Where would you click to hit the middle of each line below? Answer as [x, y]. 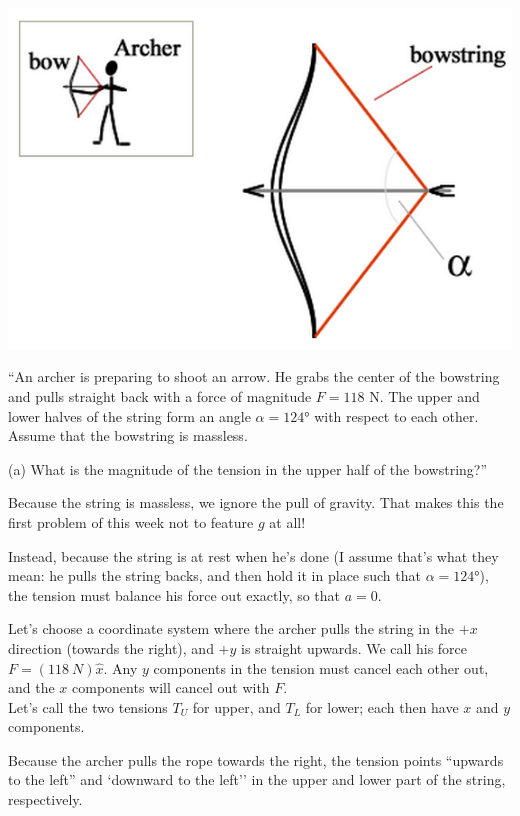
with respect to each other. [396, 415]
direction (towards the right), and [111, 647]
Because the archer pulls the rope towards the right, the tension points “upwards [256, 759]
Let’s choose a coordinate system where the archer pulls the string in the [231, 628]
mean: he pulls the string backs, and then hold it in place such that [214, 575]
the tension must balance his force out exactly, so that [174, 594]
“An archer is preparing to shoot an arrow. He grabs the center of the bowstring [254, 376]
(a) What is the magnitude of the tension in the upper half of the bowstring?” [248, 468]
